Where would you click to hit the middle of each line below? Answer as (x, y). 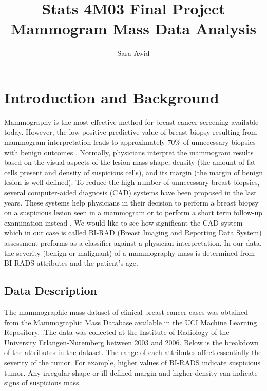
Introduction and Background (112, 97)
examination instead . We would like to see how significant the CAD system (123, 222)
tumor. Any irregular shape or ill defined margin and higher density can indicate (131, 372)
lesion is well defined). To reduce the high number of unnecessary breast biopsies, (132, 182)
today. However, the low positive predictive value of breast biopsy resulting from (131, 132)
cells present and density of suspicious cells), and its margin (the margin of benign (133, 172)
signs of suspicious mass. (43, 383)
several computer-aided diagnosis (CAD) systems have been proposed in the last (130, 192)
